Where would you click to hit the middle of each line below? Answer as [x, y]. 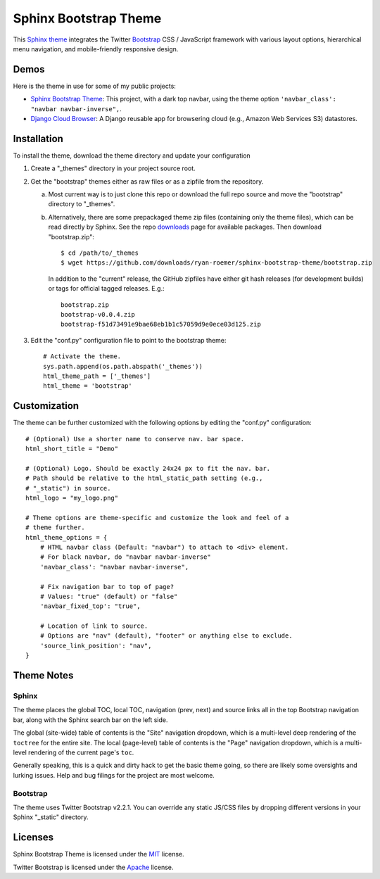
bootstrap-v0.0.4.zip [98, 314]
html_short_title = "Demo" [72, 449]
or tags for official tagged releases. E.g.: [106, 289]
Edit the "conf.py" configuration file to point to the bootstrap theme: [128, 340]
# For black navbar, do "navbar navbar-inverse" [125, 557]
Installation [38, 138]
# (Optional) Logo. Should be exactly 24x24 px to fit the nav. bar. [148, 468]
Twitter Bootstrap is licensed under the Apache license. [93, 867]
